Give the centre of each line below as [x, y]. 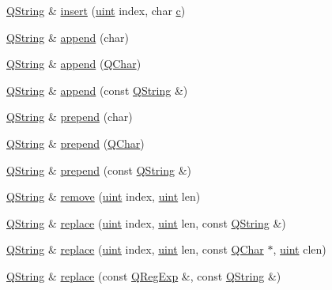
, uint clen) [300, 249]
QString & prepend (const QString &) [99, 169]
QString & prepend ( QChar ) [75, 143]
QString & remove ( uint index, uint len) [104, 196]
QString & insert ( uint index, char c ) [96, 10]
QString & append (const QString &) [97, 90]
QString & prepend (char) [70, 117]
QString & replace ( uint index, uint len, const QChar [135, 249]
